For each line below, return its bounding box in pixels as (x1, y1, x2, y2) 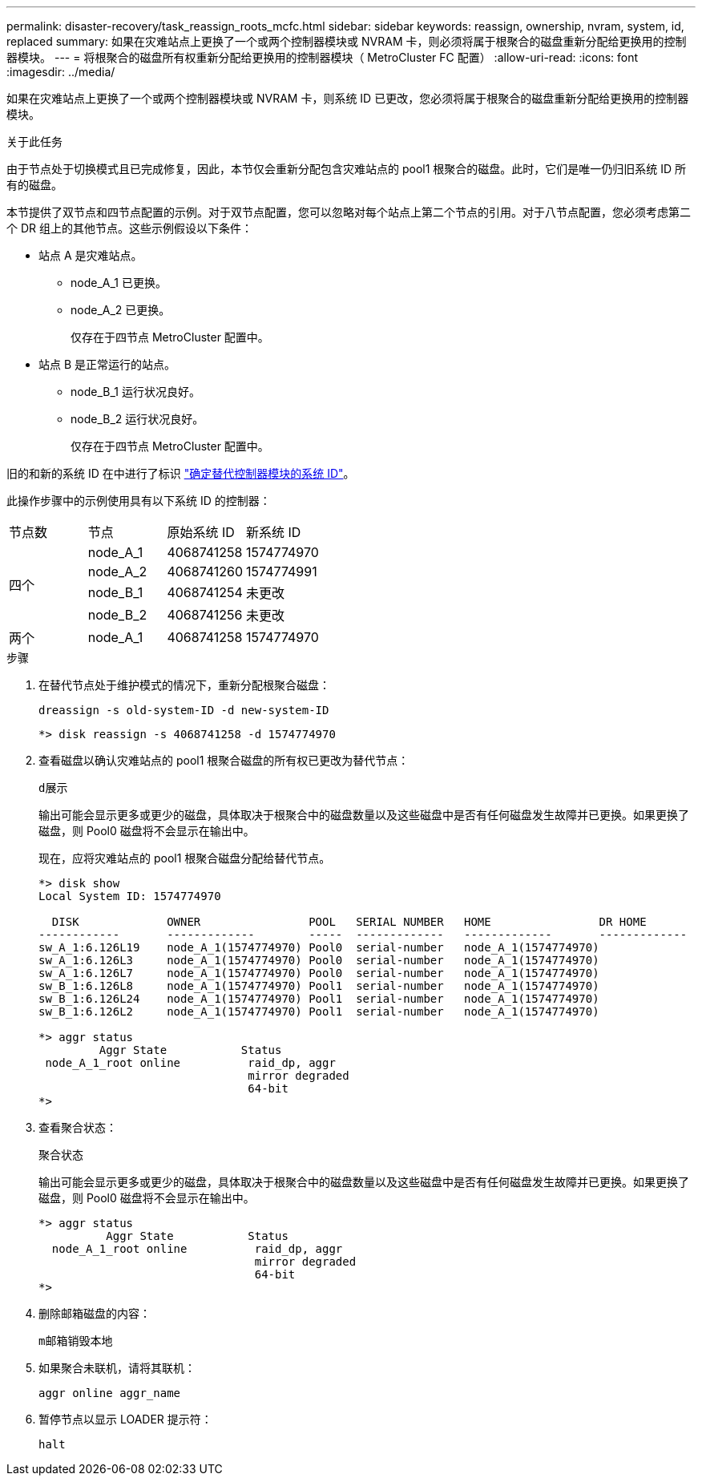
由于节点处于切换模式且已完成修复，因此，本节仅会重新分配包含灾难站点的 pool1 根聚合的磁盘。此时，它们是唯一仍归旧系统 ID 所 (6, 162, 687, 176)
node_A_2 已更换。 (71, 303, 171, 317)
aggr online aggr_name (38, 1387, 181, 1399)
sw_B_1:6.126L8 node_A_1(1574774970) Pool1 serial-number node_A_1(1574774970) (38, 979, 599, 992)
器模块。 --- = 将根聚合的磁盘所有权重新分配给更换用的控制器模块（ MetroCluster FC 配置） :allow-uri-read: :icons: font (6, 50, 639, 64)
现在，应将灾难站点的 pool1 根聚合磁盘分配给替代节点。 (38, 851, 331, 865)
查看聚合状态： (38, 1121, 117, 1134)
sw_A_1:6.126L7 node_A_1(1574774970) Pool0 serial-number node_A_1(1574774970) (38, 967, 599, 979)
